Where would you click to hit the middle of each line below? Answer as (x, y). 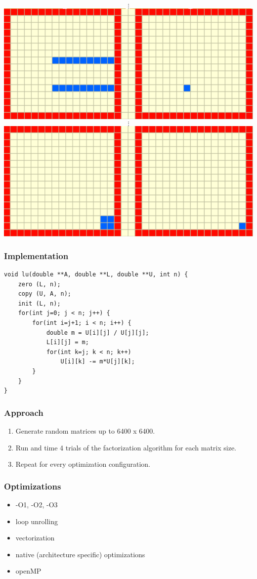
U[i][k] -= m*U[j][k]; (98, 362)
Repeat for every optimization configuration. (83, 464)
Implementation (36, 255)
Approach (24, 412)
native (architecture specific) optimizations (80, 554)
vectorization (35, 538)
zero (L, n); (39, 284)
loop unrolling (37, 521)
